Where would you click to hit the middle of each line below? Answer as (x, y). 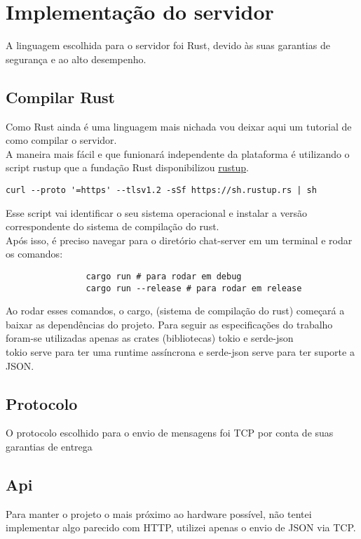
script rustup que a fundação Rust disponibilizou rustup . (127, 167)
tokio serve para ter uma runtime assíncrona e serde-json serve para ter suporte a (180, 352)
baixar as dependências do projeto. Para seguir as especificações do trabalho (169, 324)
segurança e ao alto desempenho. (76, 59)
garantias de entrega (49, 446)
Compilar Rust (60, 97)
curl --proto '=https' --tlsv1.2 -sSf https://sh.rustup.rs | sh (161, 190)
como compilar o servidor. (61, 140)
